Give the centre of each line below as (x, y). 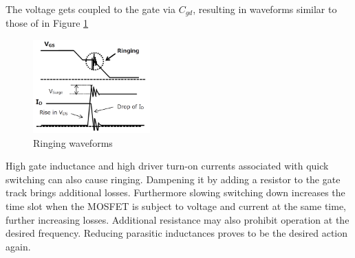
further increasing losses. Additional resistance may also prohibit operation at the (177, 219)
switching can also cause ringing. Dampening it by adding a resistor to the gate (173, 179)
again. (18, 246)
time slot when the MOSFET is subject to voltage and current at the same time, (176, 206)
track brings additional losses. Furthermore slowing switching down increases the (175, 192)
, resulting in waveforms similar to (265, 9)
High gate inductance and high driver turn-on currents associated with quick (167, 166)
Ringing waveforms (73, 142)
